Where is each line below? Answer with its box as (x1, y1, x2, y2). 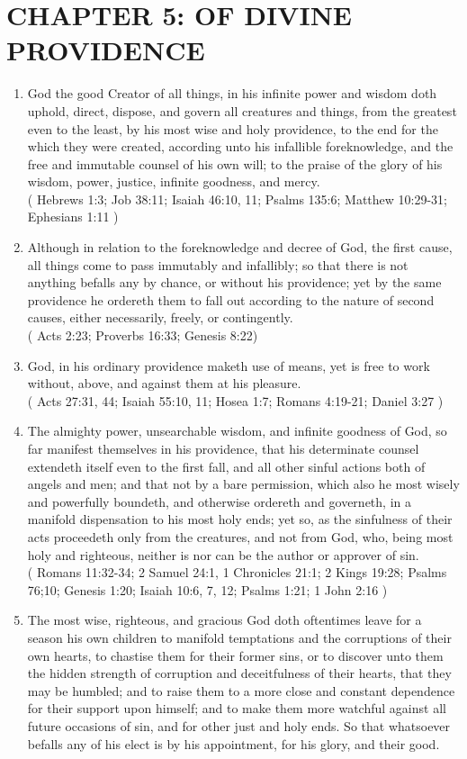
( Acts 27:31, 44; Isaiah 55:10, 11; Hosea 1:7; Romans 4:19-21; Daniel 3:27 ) (27, 391, 444, 410)
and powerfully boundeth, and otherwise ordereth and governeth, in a (27, 492, 411, 511)
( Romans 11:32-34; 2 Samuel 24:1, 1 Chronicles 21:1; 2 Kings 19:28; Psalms (27, 563, 447, 582)
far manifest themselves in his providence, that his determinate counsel (27, 439, 419, 457)
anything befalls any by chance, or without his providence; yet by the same (27, 273, 442, 292)
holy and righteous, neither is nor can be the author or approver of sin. (27, 545, 419, 564)
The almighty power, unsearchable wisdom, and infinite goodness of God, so (27, 421, 447, 440)
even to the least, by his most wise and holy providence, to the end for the (27, 119, 438, 138)
